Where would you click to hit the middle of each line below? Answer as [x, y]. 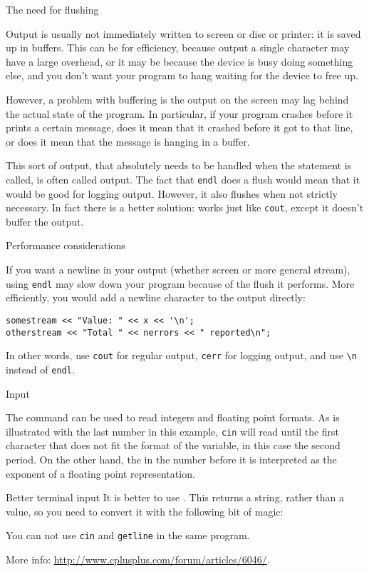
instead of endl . [40, 369]
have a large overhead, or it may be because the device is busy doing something [180, 61]
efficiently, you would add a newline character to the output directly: [156, 297]
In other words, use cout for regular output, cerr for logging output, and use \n [181, 355]
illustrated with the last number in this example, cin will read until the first [173, 431]
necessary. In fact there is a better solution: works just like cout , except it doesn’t [185, 207]
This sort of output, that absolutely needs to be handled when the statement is [179, 165]
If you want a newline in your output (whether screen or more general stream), [178, 270]
